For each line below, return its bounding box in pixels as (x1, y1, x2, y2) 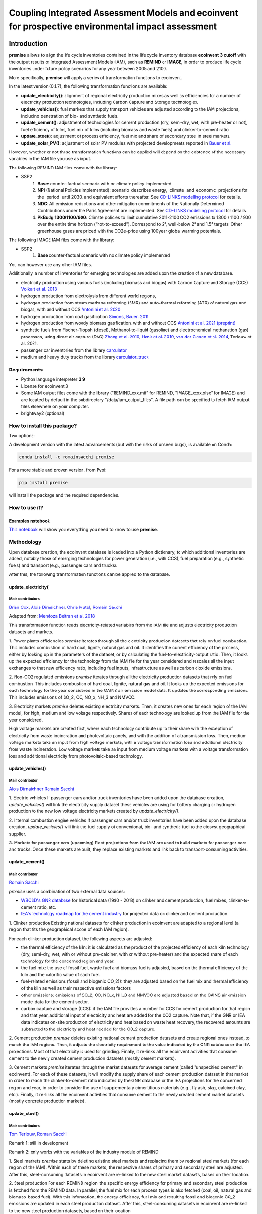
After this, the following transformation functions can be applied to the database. (9, 571, 171, 577)
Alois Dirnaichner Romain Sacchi (9, 786, 75, 792)
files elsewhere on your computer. (21, 404, 89, 409)
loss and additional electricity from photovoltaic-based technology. (9, 753, 143, 759)
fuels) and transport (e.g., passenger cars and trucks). (9, 562, 118, 568)
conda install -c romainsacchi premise (19, 455, 114, 460)
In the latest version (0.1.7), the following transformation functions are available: (9, 84, 168, 89)
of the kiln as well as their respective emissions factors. (21, 985, 132, 991)
